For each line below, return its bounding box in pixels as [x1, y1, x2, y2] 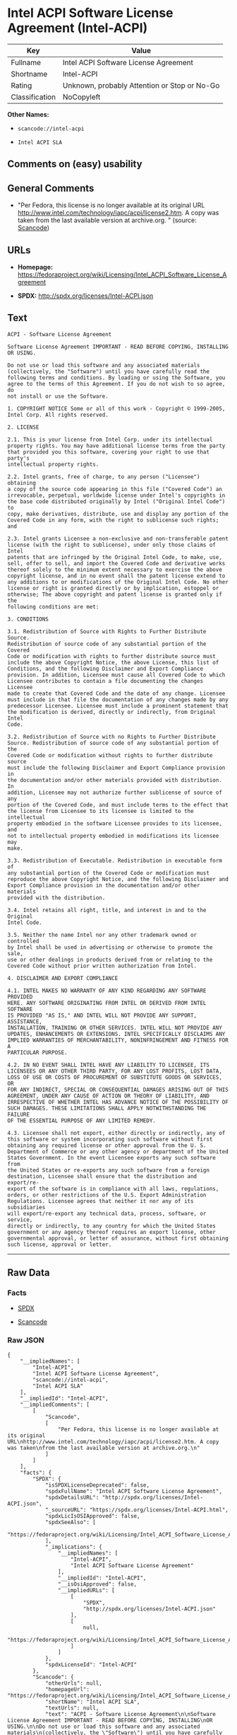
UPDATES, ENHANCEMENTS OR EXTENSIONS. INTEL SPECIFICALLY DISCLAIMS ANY [7, 1030, 226, 1037]
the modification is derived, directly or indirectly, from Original [7, 708, 217, 715]
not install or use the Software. [7, 393, 109, 400]
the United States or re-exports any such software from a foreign [7, 1166, 210, 1174]
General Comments [7, 182, 95, 194]
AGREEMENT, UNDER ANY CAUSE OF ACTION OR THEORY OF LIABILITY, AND [7, 1092, 210, 1100]
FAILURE [7, 1111, 30, 1118]
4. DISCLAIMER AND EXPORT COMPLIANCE [7, 974, 119, 981]
